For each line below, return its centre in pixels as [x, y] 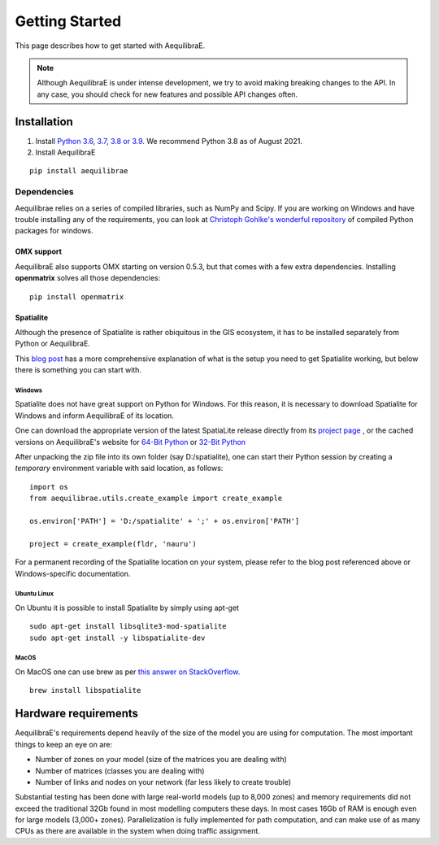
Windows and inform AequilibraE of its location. [95, 416]
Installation [44, 122]
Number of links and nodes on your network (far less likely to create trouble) [163, 782]
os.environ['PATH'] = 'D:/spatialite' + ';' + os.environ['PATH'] [165, 521]
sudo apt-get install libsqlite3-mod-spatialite [128, 627]
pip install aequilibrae [79, 171]
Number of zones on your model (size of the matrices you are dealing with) [161, 760]
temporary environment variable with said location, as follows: [119, 468]
